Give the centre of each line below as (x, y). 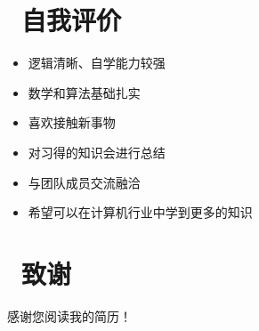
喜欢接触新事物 (72, 122)
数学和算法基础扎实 (84, 92)
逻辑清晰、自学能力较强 (97, 63)
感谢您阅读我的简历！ (69, 315)
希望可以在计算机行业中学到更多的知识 (140, 212)
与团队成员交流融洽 (84, 182)
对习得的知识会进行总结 (97, 152)
